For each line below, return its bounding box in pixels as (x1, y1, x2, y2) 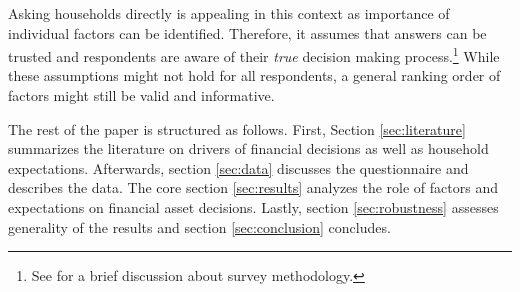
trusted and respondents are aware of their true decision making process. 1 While (8, 43, 500, 66)
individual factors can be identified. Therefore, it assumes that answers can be (8, 22, 487, 43)
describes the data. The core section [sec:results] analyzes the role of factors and (8, 177, 498, 198)
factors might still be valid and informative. (8, 85, 275, 106)
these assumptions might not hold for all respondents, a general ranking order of (8, 65, 501, 86)
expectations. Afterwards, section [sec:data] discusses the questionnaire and (8, 157, 469, 178)
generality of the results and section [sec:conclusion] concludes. (8, 216, 391, 237)
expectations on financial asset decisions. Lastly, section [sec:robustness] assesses (8, 197, 499, 217)
